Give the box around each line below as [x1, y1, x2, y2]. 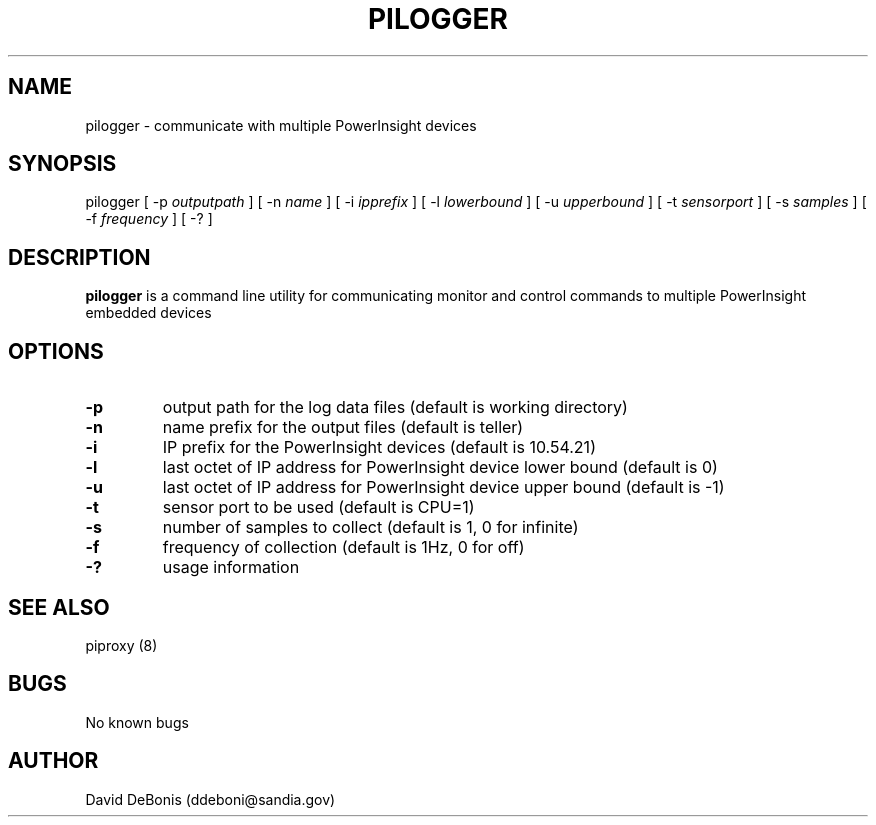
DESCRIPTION [8, 244, 151, 270]
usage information [162, 557, 300, 578]
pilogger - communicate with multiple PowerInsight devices [85, 116, 477, 134]
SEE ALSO [8, 594, 110, 620]
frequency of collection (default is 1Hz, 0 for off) [162, 537, 525, 558]
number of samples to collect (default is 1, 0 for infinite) [162, 517, 579, 538]
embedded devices [85, 304, 212, 322]
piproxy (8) [85, 636, 158, 654]
